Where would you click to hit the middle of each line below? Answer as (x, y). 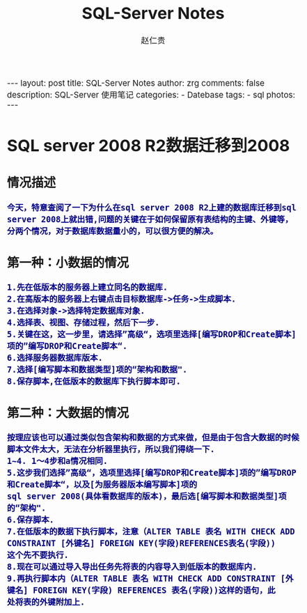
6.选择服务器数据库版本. (55, 358)
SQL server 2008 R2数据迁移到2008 (149, 146)
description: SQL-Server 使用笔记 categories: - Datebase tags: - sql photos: (151, 95)
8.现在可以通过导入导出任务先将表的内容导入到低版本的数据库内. (132, 567)
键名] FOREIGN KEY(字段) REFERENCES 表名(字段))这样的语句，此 (141, 591)
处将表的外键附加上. (46, 602)
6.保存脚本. (31, 520)
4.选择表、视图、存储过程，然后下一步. (84, 323)
